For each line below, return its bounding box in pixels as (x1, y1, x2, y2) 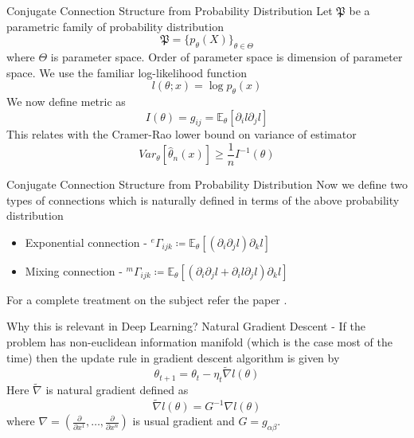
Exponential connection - (25, 233, 147, 250)
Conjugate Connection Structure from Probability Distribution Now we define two (6, 176, 408, 193)
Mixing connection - (25, 262, 123, 279)
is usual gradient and (132, 413, 235, 429)
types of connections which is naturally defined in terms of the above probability (6, 191, 400, 208)
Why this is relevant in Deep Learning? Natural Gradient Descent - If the (6, 318, 365, 334)
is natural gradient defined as (45, 381, 189, 398)
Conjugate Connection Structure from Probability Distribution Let (6, 2, 333, 18)
